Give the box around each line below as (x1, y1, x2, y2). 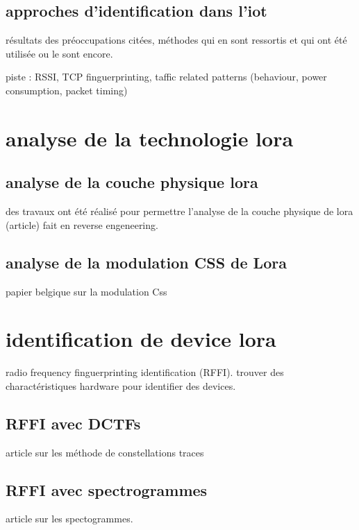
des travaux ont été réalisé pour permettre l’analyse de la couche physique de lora (6, 204, 353, 219)
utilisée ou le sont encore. (6, 46, 113, 60)
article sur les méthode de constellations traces (6, 445, 204, 459)
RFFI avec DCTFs (6, 412, 141, 434)
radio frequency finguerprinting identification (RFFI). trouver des (6, 365, 284, 379)
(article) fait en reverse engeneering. (6, 217, 158, 232)
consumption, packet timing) (6, 83, 128, 97)
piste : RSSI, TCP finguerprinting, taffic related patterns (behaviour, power (6, 69, 327, 84)
